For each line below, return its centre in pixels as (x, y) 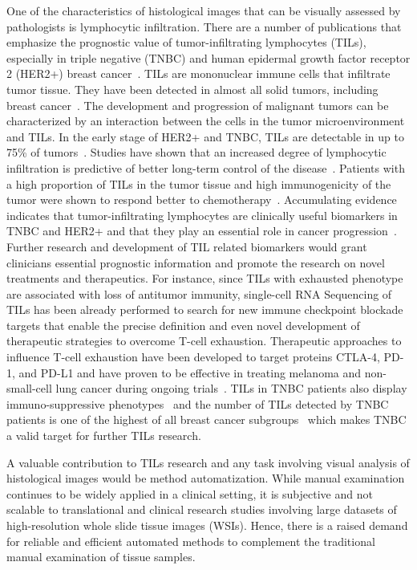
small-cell (29, 388)
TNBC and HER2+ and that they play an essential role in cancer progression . (202, 231)
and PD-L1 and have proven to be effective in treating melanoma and (190, 372)
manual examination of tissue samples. (101, 557)
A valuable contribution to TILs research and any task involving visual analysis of (208, 462)
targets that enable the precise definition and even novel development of (183, 325)
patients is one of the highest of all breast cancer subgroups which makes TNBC (206, 419)
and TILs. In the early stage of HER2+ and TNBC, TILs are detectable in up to (205, 136)
